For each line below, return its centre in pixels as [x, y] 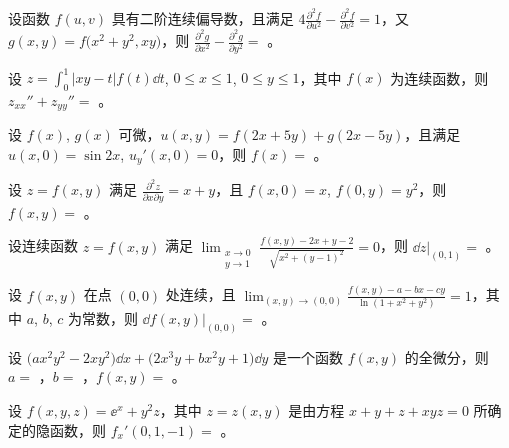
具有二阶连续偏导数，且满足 [202, 18]
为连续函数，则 [439, 77]
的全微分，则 [446, 356]
